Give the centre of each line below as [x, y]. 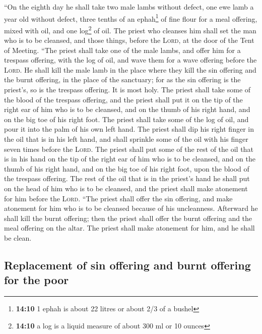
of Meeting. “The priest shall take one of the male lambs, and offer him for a [122, 50]
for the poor [37, 280]
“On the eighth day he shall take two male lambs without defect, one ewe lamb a [129, 7]
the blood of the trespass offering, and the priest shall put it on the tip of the [123, 99]
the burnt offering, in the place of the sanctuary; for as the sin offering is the [122, 79]
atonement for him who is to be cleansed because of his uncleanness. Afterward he [131, 208]
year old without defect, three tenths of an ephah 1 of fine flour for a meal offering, [131, 18]
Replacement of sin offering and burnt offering [127, 265]
